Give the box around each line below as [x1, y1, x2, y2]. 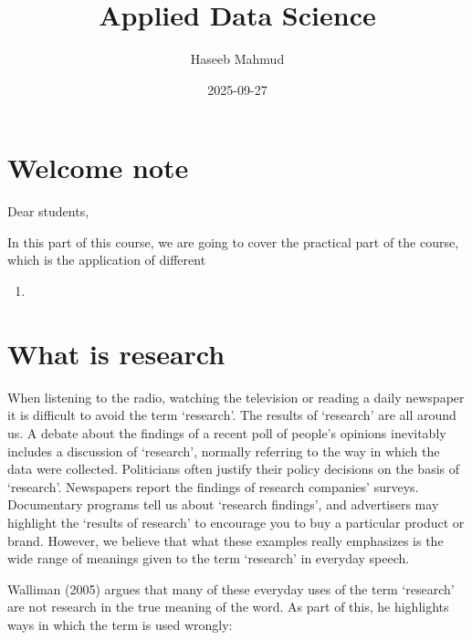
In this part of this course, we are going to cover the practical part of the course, [7, 232, 459, 251]
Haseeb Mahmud [190, 49, 285, 68]
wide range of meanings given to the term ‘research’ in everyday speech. [7, 549, 410, 568]
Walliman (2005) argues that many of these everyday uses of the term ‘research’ [7, 579, 455, 598]
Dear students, [7, 202, 89, 221]
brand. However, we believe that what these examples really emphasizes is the [7, 530, 444, 550]
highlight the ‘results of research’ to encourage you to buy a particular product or [7, 512, 465, 531]
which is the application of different [7, 250, 206, 269]
